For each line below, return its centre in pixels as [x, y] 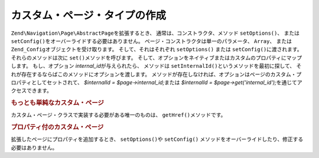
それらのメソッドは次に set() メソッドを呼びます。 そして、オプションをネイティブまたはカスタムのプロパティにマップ [157, 57]
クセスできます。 [32, 91]
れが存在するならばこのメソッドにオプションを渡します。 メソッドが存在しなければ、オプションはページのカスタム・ [154, 74]
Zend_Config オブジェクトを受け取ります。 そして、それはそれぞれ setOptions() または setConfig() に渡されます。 [157, 50]
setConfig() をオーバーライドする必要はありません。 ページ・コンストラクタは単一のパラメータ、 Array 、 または [152, 41]
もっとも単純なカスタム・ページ [58, 103]
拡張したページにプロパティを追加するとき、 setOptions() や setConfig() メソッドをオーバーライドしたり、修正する [157, 139]
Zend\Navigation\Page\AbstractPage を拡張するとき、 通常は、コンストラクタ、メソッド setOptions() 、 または [155, 33]
